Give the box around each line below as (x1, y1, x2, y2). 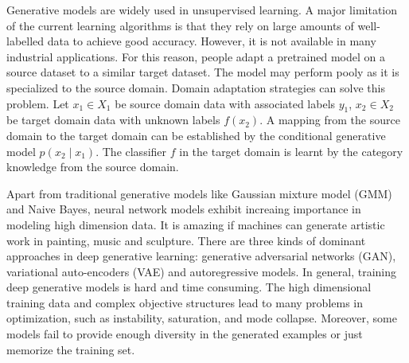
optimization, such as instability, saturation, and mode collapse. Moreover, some (6, 310, 397, 326)
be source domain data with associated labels (115, 95, 336, 111)
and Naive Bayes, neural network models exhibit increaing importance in (6, 201, 361, 217)
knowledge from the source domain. (6, 158, 179, 175)
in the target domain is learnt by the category (179, 142, 403, 159)
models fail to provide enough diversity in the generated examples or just (6, 326, 363, 342)
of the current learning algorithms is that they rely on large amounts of (6, 17, 354, 33)
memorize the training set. (6, 341, 135, 357)
